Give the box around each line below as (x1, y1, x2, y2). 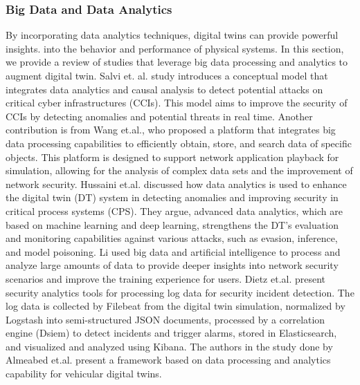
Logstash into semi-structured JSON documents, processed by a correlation (6, 312, 325, 326)
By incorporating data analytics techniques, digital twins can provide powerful (6, 28, 339, 42)
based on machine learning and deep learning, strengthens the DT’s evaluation (6, 217, 339, 232)
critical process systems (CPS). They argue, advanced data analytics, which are (6, 203, 343, 218)
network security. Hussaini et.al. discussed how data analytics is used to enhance (6, 176, 347, 191)
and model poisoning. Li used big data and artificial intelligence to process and (6, 244, 341, 259)
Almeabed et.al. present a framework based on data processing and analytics (6, 353, 331, 367)
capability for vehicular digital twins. (6, 366, 162, 381)
